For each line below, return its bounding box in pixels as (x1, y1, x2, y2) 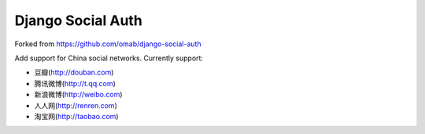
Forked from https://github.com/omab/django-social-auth (14, 39, 201, 49)
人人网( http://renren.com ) (34, 100, 117, 110)
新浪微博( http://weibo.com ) (34, 90, 123, 100)
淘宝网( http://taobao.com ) (34, 111, 119, 121)
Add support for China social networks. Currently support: (14, 53, 204, 63)
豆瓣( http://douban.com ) (34, 67, 114, 78)
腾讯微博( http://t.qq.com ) (34, 78, 116, 88)
